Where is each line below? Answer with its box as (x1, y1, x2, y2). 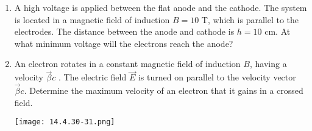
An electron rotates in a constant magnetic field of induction (14, 57, 241, 70)
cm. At (264, 25, 291, 38)
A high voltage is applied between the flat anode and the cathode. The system (14, 1, 307, 13)
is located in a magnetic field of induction (14, 13, 170, 26)
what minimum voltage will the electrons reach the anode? (14, 37, 233, 49)
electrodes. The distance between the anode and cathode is (14, 25, 235, 38)
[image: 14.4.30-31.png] (14, 118, 115, 127)
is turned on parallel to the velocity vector (138, 71, 296, 83)
